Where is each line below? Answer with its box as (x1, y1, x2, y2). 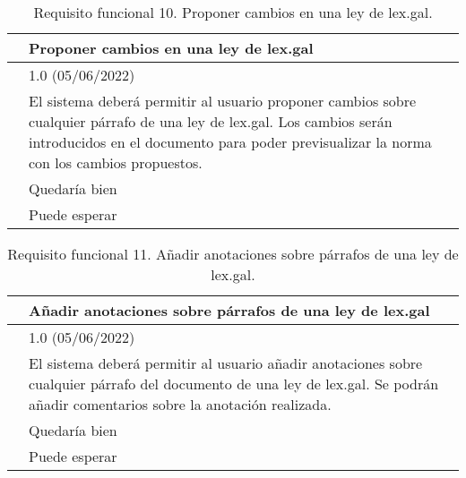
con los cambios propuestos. (29, 152, 203, 173)
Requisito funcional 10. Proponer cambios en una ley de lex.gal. (33, 2, 433, 22)
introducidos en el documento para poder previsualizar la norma (29, 132, 432, 152)
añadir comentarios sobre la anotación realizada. (29, 394, 332, 414)
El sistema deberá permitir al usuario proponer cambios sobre (29, 90, 417, 111)
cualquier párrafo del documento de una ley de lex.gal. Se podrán (29, 373, 439, 394)
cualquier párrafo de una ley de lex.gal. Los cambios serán (29, 111, 393, 132)
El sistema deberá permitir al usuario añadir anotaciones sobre (29, 353, 423, 373)
